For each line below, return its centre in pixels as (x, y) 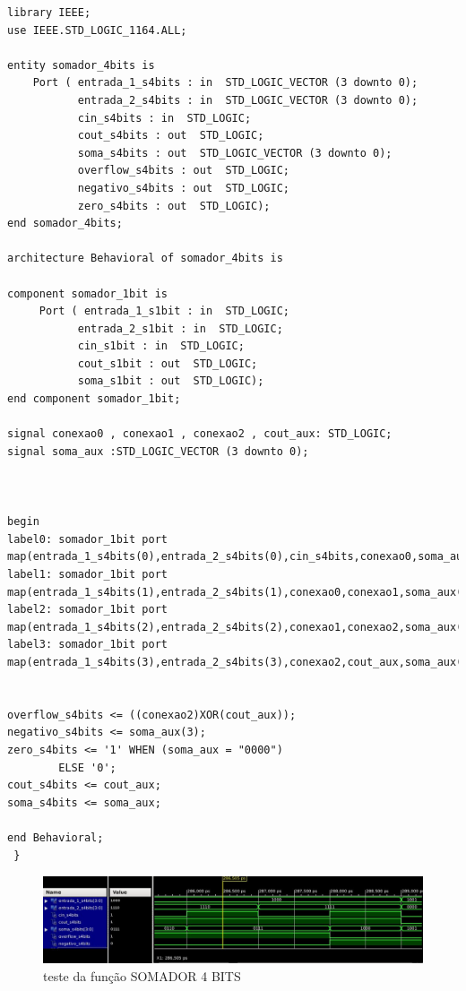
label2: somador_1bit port (87, 610)
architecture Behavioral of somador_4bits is (145, 259)
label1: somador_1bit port (87, 574)
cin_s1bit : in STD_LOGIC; (161, 346)
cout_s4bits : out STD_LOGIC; (171, 136)
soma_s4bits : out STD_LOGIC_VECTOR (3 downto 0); (235, 153)
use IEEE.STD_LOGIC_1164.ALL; (97, 30)
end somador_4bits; (65, 224)
